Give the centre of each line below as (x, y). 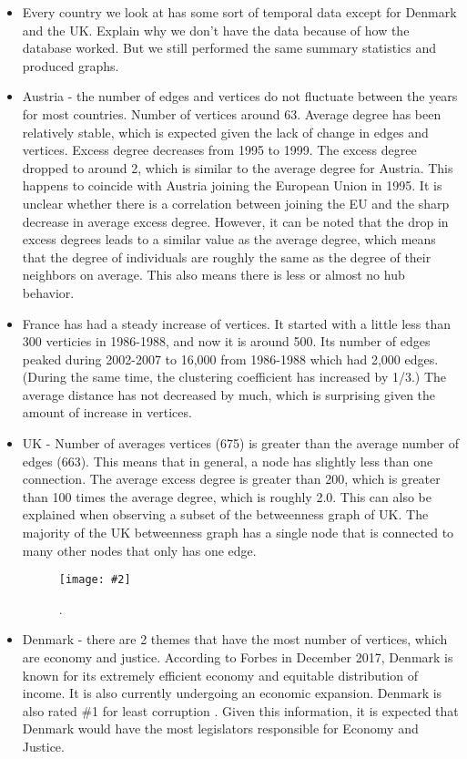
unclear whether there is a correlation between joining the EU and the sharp (236, 203)
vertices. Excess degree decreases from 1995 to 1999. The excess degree (219, 150)
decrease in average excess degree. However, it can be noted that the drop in (235, 221)
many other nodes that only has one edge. (139, 550)
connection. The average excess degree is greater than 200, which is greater (231, 479)
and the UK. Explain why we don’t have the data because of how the (216, 30)
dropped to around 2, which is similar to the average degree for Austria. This (238, 167)
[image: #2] (95, 580)
